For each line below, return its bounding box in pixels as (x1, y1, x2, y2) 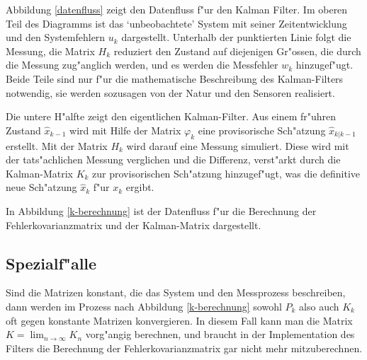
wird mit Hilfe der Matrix (69, 122, 181, 137)
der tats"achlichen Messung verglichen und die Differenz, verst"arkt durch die (6, 152, 341, 167)
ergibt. (125, 180, 154, 194)
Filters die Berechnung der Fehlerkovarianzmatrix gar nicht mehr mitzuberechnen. (6, 340, 363, 355)
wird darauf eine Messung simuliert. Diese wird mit (126, 138, 349, 153)
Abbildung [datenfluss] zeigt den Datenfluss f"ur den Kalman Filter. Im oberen (6, 2, 348, 16)
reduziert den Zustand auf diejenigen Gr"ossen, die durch (113, 43, 361, 58)
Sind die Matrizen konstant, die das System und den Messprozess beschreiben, (6, 285, 346, 300)
